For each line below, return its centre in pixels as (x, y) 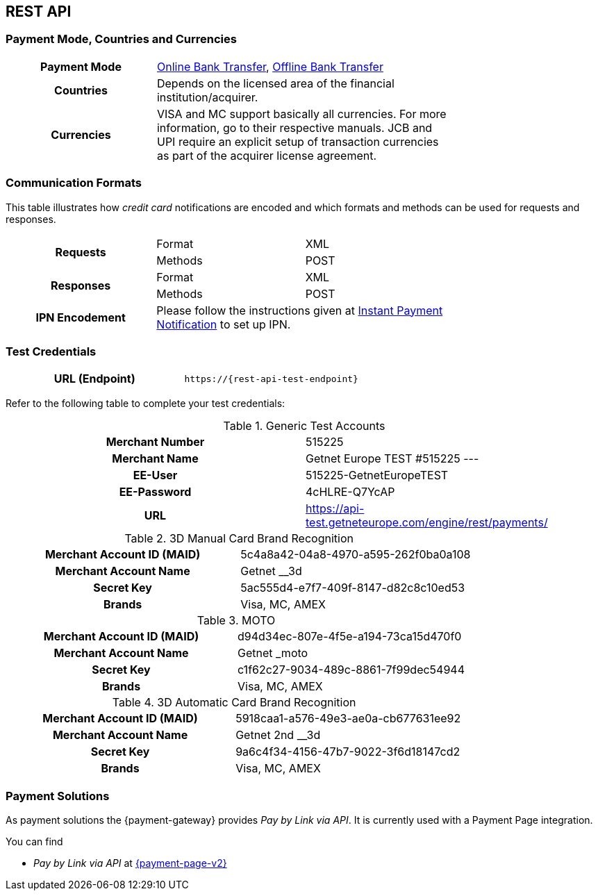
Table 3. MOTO (236, 621)
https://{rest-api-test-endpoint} (271, 379)
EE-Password (155, 492)
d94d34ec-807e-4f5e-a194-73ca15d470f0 (350, 637)
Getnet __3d (271, 571)
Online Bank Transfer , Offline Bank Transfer (270, 66)
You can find (34, 842)
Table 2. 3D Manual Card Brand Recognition (239, 539)
